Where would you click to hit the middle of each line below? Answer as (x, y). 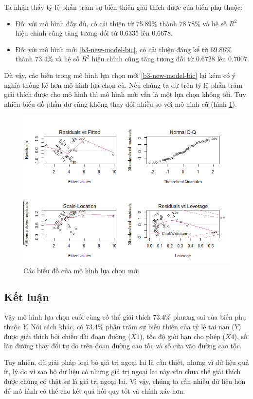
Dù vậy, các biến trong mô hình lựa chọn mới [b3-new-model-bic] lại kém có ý (120, 75)
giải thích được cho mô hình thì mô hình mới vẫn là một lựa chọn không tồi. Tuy (125, 94)
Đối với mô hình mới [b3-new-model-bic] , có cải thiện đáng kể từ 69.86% (124, 49)
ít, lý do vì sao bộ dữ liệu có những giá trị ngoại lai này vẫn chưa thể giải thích (122, 371)
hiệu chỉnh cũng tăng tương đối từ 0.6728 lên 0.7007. (170, 59)
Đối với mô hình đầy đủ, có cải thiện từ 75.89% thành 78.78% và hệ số (121, 23)
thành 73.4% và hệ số (47, 59)
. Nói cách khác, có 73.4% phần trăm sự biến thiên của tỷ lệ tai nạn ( (131, 326)
